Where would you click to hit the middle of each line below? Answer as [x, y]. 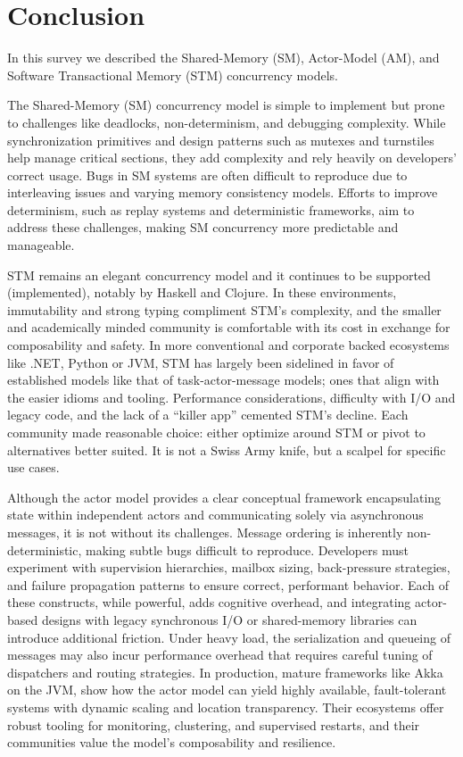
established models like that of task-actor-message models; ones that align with [223, 380]
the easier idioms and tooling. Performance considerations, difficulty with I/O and [231, 397]
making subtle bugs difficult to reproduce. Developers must [247, 549]
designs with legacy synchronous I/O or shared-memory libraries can [229, 619]
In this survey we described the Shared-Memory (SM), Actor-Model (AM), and [223, 58]
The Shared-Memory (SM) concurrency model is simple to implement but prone [226, 105]
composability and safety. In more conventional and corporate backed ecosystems [228, 345]
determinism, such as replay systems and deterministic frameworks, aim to [211, 209]
